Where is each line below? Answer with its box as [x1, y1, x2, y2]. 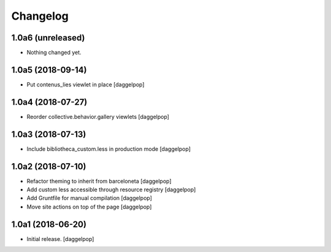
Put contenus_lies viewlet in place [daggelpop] [26, 80, 145, 88]
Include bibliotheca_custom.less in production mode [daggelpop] [26, 145, 191, 153]
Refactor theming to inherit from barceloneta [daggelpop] [26, 177, 172, 185]
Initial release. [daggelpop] [26, 235, 94, 242]
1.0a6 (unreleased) [11, 32, 85, 43]
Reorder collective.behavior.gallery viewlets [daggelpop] [26, 113, 170, 120]
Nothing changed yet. [26, 49, 82, 56]
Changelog [11, 9, 69, 23]
